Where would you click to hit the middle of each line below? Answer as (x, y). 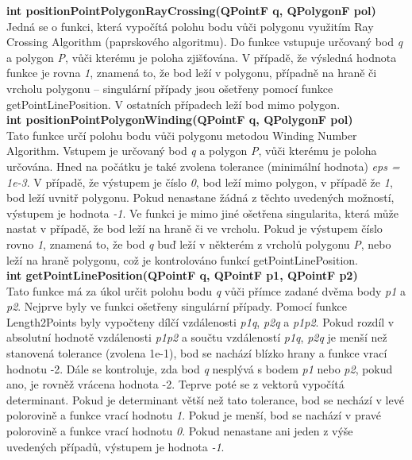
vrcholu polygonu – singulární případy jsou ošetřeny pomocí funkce (170, 88)
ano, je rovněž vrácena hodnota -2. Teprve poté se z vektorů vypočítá (175, 384)
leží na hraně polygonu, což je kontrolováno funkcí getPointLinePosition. (182, 259)
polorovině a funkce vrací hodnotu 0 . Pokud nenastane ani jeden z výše (180, 431)
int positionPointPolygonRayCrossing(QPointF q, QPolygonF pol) (191, 10)
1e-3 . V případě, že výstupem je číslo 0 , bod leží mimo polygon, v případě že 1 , (200, 182)
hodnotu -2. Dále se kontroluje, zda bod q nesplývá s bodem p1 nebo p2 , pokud (200, 368)
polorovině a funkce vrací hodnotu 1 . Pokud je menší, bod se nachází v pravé (194, 415)
